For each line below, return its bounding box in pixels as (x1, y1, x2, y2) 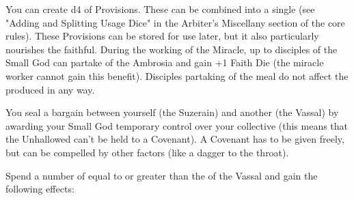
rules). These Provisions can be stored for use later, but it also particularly (5, 29, 319, 43)
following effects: (5, 182, 74, 196)
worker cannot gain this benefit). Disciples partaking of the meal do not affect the (5, 68, 349, 83)
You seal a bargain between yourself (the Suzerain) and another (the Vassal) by (5, 105, 339, 119)
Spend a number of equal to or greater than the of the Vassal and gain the (5, 168, 318, 182)
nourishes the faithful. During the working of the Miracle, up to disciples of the (5, 42, 338, 56)
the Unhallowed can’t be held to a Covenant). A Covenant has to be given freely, (5, 132, 344, 146)
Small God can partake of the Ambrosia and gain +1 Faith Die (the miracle (5, 55, 324, 70)
